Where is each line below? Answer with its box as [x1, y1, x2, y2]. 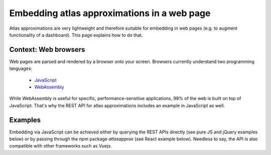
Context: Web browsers [9, 45, 85, 54]
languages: [9, 65, 33, 71]
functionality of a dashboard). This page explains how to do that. [9, 32, 143, 38]
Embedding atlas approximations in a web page [9, 8, 211, 19]
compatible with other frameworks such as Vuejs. [9, 143, 112, 149]
